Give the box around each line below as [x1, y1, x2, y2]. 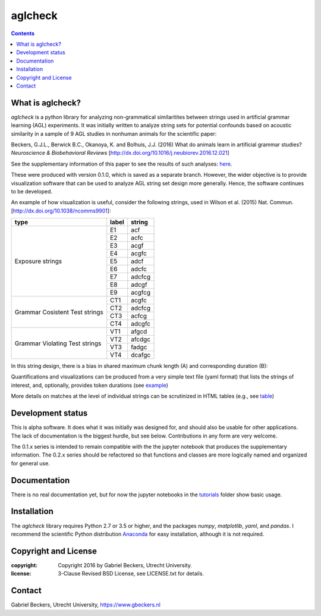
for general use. [11, 459, 50, 467]
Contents [11, 30, 35, 37]
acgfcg [131, 289, 151, 297]
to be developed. [11, 187, 53, 195]
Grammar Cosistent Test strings [14, 308, 103, 316]
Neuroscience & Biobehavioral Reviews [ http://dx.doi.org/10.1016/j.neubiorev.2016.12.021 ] [11, 149, 230, 157]
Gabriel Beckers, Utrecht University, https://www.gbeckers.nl [11, 601, 160, 608]
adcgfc [131, 320, 151, 328]
